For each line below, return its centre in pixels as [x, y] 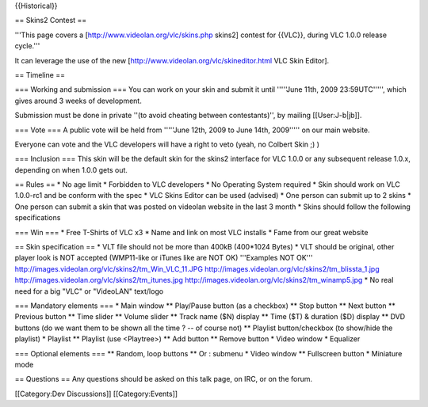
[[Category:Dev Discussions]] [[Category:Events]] [96, 394]
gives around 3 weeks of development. [78, 101]
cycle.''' [27, 46]
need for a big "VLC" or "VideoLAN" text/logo [89, 291]
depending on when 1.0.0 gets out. [71, 169]
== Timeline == [40, 74]
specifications [38, 218]
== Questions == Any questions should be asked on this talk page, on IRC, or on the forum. [164, 379]
